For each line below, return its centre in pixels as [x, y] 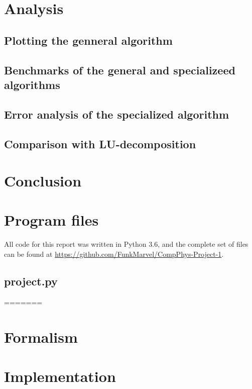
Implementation [60, 376]
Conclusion [43, 181]
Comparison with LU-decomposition [100, 143]
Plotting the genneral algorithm [88, 40]
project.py [31, 281]
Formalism [41, 336]
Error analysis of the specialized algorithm [117, 114]
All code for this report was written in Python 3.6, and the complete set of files [126, 244]
